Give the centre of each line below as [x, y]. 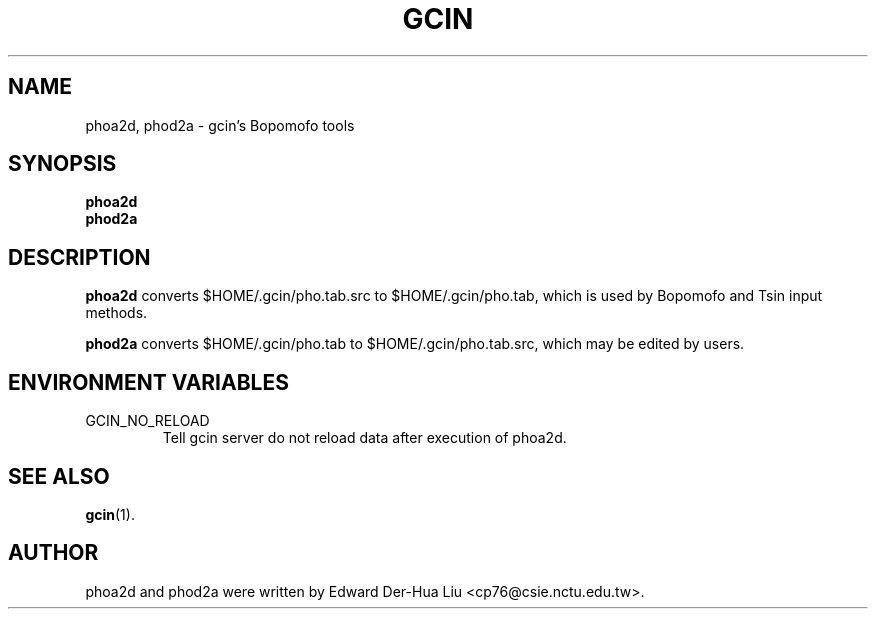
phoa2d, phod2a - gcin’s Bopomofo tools [220, 125]
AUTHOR [53, 553]
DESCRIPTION [79, 257]
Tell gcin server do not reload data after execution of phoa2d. [364, 438]
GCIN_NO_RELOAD [147, 421]
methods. [116, 313]
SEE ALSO [59, 476]
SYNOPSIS [62, 164]
